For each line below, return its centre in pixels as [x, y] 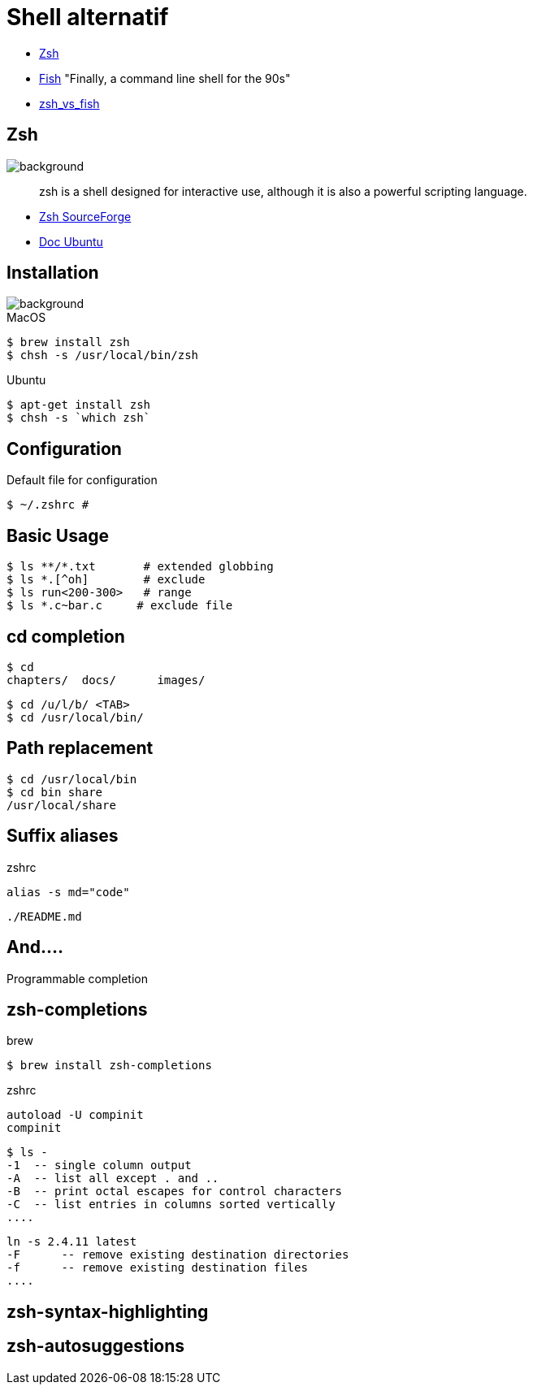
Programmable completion [77, 978]
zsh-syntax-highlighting [108, 1311]
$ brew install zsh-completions [109, 1066]
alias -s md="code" [68, 892]
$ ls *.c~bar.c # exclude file [120, 606]
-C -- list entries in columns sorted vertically [171, 1205]
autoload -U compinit [75, 1115]
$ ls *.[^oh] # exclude [106, 580]
